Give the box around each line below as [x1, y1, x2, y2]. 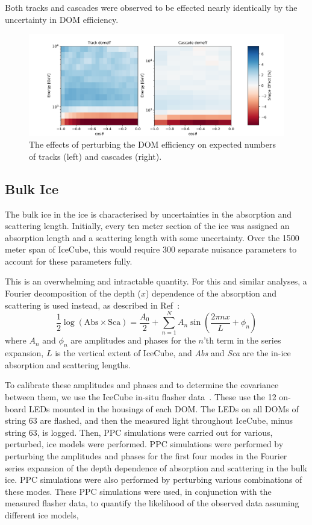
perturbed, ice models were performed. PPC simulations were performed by [5, 438, 284, 450]
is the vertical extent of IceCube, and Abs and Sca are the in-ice [55, 347, 291, 359]
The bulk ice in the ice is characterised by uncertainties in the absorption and [5, 207, 292, 220]
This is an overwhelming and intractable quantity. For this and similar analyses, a [5, 275, 307, 288]
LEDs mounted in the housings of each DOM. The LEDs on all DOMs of [29, 402, 299, 415]
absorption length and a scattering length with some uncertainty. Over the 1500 [5, 231, 299, 244]
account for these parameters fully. [5, 254, 133, 267]
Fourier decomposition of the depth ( [5, 287, 141, 300]
